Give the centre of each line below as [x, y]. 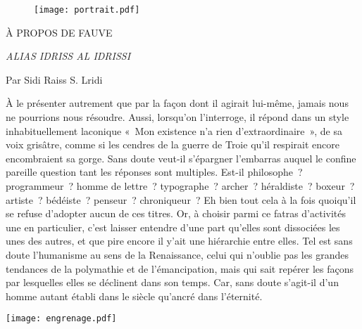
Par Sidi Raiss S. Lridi [54, 79]
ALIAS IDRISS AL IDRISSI [68, 56]
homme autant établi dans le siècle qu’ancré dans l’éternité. [134, 296]
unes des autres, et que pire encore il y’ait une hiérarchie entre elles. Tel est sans [179, 241]
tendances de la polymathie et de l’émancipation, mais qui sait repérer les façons [180, 268]
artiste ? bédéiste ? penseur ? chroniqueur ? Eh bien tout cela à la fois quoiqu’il [181, 199]
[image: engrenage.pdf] [61, 319]
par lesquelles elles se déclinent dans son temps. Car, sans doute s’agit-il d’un [172, 282]
